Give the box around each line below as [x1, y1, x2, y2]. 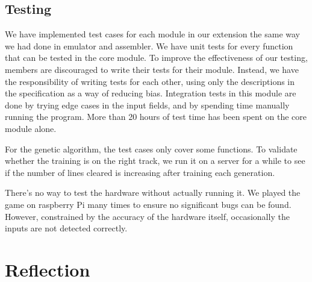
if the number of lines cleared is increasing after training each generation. [5, 166, 275, 178]
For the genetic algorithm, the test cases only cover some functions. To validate [5, 142, 298, 155]
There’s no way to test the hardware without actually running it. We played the [5, 186, 301, 199]
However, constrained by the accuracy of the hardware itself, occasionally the [5, 210, 290, 222]
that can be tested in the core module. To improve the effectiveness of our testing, [5, 51, 308, 64]
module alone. [5, 122, 57, 134]
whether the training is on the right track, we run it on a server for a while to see [5, 154, 305, 167]
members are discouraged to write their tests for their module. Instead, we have [5, 63, 299, 75]
